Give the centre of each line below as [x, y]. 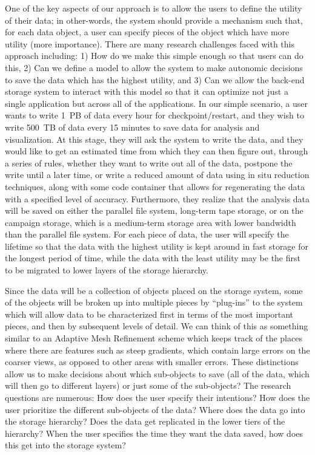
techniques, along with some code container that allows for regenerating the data [155, 186]
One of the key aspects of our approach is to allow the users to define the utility [154, 8]
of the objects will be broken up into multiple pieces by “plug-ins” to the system [154, 302]
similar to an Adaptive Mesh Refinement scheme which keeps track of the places [154, 338]
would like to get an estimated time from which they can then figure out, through [157, 151]
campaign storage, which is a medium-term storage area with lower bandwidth [151, 222]
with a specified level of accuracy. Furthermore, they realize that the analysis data [157, 198]
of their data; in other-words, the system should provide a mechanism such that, [154, 20]
